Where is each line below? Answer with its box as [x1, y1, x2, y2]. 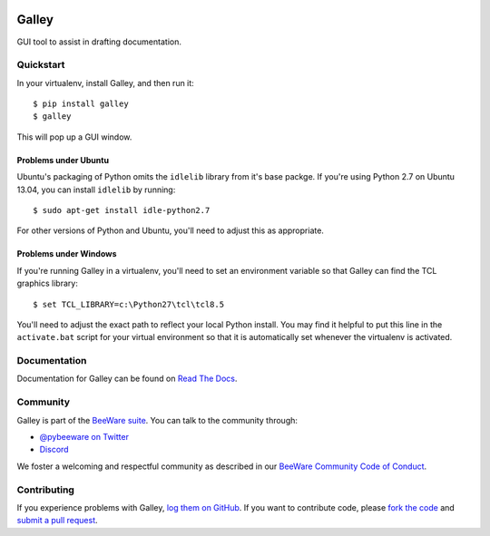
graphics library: [16, 278, 79, 289]
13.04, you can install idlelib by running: [16, 184, 176, 195]
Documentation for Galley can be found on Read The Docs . [16, 373, 238, 385]
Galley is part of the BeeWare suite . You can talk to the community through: [16, 414, 299, 425]
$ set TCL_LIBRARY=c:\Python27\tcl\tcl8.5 [33, 299, 225, 309]
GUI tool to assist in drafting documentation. [16, 36, 181, 47]
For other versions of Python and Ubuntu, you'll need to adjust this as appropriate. [16, 225, 324, 236]
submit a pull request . [16, 515, 99, 526]
